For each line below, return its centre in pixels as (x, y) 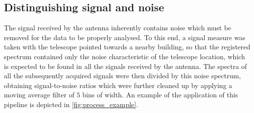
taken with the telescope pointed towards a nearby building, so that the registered (127, 47)
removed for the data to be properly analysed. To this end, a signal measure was (125, 37)
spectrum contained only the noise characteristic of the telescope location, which (125, 56)
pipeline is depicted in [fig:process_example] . (71, 104)
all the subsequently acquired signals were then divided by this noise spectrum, (123, 76)
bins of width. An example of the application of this (160, 95)
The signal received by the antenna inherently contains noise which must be (118, 28)
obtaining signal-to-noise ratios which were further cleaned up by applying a (118, 85)
